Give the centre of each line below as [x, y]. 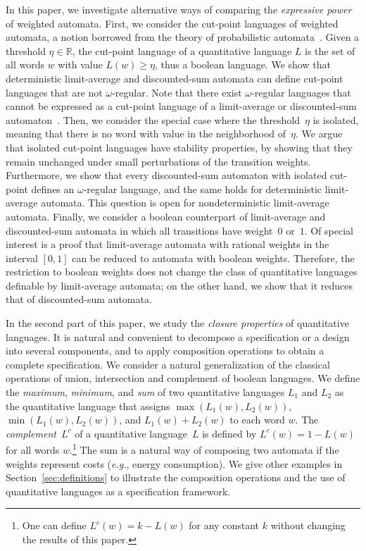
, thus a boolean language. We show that [243, 64]
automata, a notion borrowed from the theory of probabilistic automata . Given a [183, 37]
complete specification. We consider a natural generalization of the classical [168, 364]
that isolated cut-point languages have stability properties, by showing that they [179, 147]
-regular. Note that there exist [177, 92]
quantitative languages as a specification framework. [118, 491]
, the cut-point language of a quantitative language [182, 50]
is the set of [330, 50]
